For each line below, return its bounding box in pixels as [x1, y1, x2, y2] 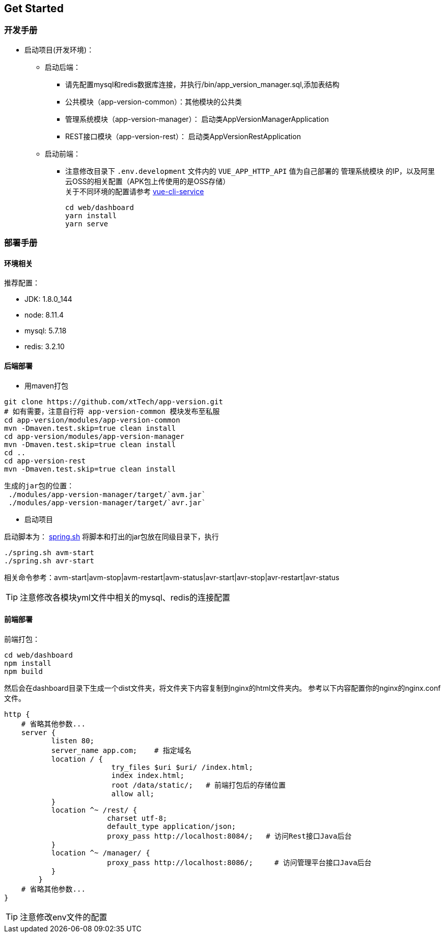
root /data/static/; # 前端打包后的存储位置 [111, 780, 286, 789]
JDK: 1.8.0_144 [24, 295, 72, 304]
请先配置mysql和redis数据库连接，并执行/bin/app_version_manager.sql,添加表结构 [65, 80, 340, 89]
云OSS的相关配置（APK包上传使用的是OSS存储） [65, 176, 230, 186]
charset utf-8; [107, 814, 168, 822]
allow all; [111, 789, 155, 798]
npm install [4, 659, 51, 667]
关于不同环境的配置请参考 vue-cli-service [65, 187, 204, 196]
